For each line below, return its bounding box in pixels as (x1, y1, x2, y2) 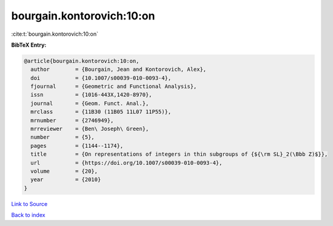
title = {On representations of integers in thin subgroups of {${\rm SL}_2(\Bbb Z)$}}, (30, 151, 328, 158)
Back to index (11, 211, 45, 219)
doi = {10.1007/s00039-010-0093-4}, (30, 75, 172, 81)
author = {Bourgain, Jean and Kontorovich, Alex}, (30, 66, 207, 73)
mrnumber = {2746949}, (30, 117, 114, 124)
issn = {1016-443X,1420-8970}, (30, 91, 152, 98)
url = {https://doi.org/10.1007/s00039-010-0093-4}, (30, 159, 223, 166)
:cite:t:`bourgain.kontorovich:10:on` (11, 30, 98, 38)
